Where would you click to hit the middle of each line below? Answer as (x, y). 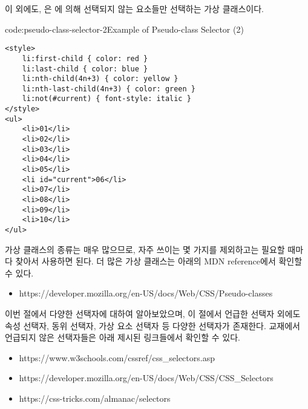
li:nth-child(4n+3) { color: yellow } (100, 79)
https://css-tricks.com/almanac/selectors (95, 398)
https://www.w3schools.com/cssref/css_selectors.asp (117, 357)
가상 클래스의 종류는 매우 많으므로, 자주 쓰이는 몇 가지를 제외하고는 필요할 (145, 249)
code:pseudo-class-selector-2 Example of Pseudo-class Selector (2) (124, 29)
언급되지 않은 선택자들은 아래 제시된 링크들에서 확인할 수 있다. (123, 337)
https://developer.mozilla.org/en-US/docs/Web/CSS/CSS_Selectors (146, 378)
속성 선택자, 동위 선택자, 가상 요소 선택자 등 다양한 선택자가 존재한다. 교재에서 (152, 325)
